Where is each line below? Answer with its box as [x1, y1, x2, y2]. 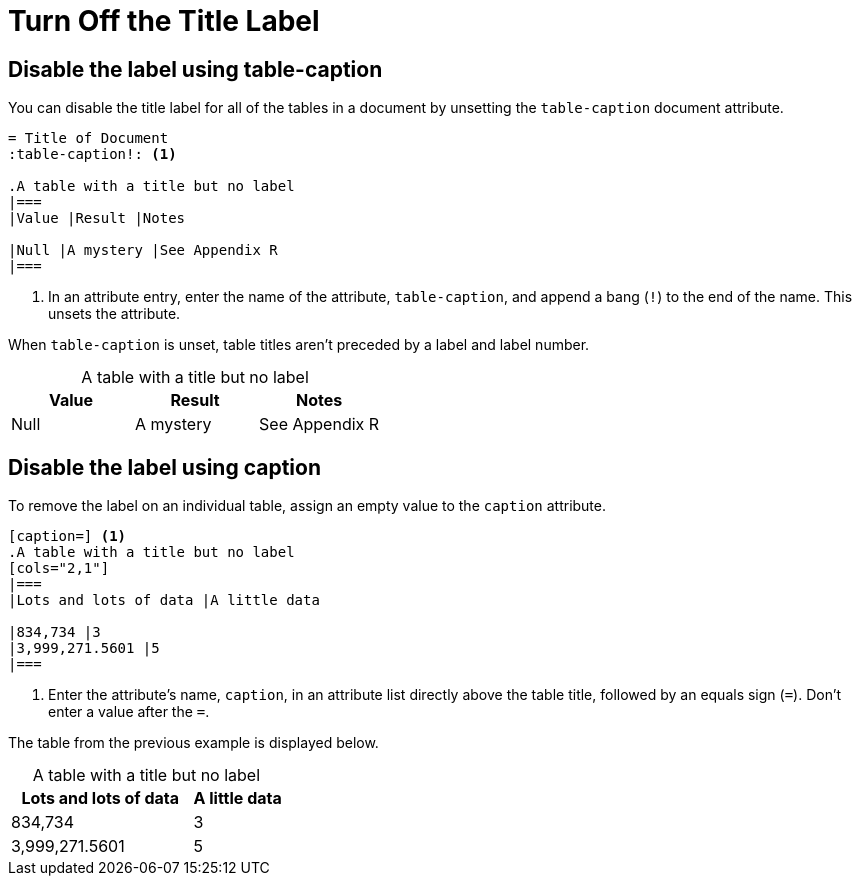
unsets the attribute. [48, 305, 181, 323]
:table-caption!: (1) [8, 146, 177, 163]
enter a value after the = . [48, 703, 210, 721]
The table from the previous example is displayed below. [8, 734, 379, 752]
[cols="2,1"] [8, 560, 110, 577]
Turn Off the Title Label [8, 4, 320, 38]
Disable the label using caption [8, 454, 321, 480]
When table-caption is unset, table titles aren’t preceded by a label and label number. [8, 336, 590, 354]
